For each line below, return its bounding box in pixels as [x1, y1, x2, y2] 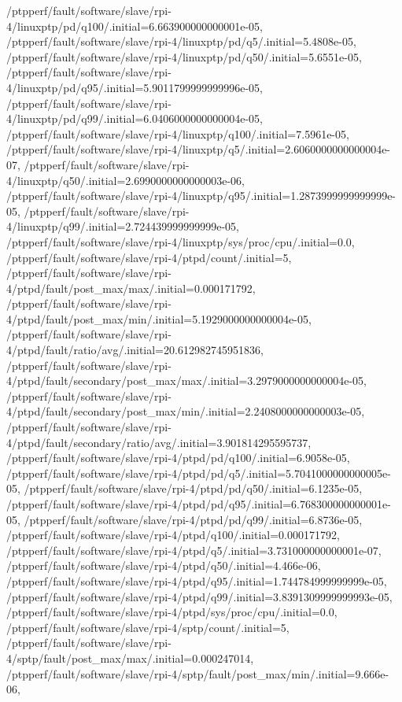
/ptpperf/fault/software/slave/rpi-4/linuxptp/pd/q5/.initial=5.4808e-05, [6, 33, 356, 50]
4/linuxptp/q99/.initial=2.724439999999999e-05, [6, 218, 240, 235]
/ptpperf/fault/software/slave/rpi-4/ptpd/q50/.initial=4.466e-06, [6, 557, 321, 574]
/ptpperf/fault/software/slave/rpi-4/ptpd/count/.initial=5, [6, 249, 292, 265]
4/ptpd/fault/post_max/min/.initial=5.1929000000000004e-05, [6, 310, 312, 327]
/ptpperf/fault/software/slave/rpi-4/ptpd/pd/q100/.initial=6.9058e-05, [6, 449, 350, 466]
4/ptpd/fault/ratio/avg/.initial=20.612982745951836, [6, 342, 264, 358]
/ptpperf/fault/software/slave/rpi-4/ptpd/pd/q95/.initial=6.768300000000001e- [6, 496, 391, 512]
